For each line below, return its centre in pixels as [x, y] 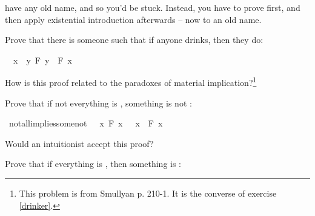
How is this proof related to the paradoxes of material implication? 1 [131, 82]
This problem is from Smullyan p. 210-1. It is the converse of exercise [148, 193]
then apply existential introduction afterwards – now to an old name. [133, 19]
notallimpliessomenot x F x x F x [86, 123]
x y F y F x [42, 60]
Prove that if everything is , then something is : [93, 164]
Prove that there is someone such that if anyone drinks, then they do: [134, 40]
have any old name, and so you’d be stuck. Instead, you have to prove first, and [153, 7]
